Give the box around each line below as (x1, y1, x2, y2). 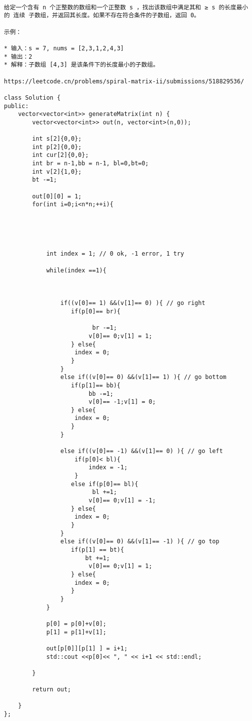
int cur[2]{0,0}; (32, 152, 89, 159)
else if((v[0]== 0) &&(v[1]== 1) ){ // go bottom (60, 374, 227, 381)
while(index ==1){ (46, 266, 107, 274)
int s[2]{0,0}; (32, 135, 82, 143)
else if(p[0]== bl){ (71, 480, 139, 488)
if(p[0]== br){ (71, 307, 121, 315)
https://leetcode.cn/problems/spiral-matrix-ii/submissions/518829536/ (4, 77, 244, 85)
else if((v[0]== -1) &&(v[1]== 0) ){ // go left (60, 448, 223, 455)
